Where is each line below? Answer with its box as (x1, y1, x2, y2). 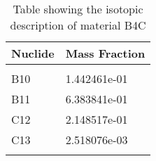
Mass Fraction (65, 45, 146, 61)
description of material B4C (10, 17, 146, 33)
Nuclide (11, 45, 55, 61)
